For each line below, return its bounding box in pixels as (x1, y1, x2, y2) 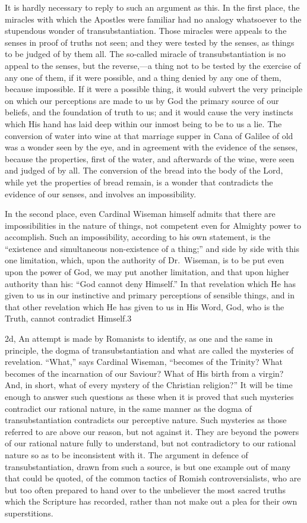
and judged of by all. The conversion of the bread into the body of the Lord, (5, 164, 283, 177)
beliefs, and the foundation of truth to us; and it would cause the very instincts (5, 106, 293, 118)
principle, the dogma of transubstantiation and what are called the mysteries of (5, 344, 294, 356)
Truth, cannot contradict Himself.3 (5, 312, 132, 324)
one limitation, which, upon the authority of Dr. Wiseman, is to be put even (5, 254, 284, 266)
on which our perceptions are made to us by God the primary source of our (5, 94, 279, 106)
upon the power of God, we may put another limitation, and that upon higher (5, 266, 289, 278)
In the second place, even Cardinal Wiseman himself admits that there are (5, 207, 276, 220)
